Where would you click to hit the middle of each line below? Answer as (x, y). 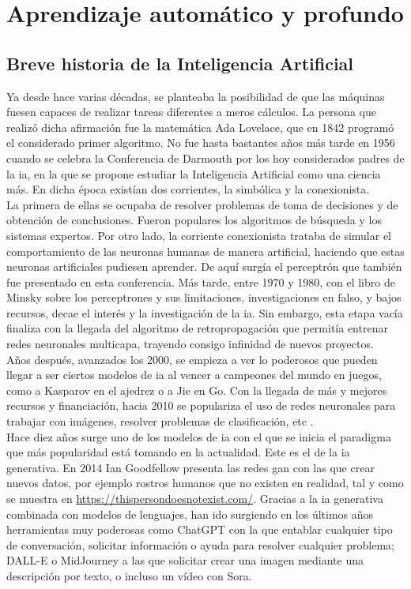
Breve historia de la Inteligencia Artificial (180, 63)
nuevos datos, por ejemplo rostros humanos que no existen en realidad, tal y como (205, 483)
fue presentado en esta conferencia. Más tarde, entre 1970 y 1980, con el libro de (201, 281)
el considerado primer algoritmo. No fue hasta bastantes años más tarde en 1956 (201, 143)
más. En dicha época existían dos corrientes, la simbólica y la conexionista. (188, 189)
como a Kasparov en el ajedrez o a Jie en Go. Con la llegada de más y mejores (197, 390)
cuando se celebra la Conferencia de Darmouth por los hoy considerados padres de (205, 158)
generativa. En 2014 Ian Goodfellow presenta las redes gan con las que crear (190, 467)
